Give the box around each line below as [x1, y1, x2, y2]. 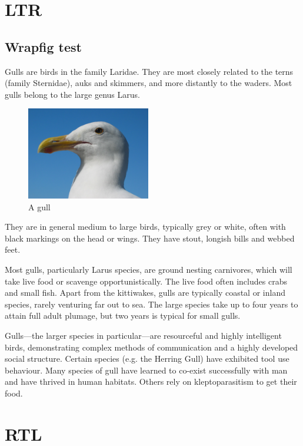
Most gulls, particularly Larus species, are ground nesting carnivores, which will [5, 263, 292, 275]
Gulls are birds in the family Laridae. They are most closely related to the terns [5, 65, 294, 77]
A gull [28, 200, 51, 213]
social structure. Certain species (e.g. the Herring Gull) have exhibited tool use [5, 352, 289, 365]
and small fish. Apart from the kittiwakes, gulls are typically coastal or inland [5, 286, 285, 299]
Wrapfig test [5, 37, 82, 55]
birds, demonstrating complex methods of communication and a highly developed [5, 341, 298, 353]
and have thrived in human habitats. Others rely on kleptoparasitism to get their [5, 375, 297, 388]
